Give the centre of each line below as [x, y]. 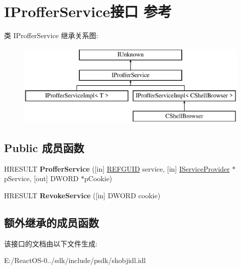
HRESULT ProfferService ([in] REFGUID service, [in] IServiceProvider [117, 168]
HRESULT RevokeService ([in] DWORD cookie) [82, 195]
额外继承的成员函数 [51, 222]
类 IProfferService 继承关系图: [51, 35]
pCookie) [98, 178]
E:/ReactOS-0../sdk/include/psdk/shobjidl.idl [75, 260]
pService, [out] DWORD [41, 178]
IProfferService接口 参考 [88, 11]
